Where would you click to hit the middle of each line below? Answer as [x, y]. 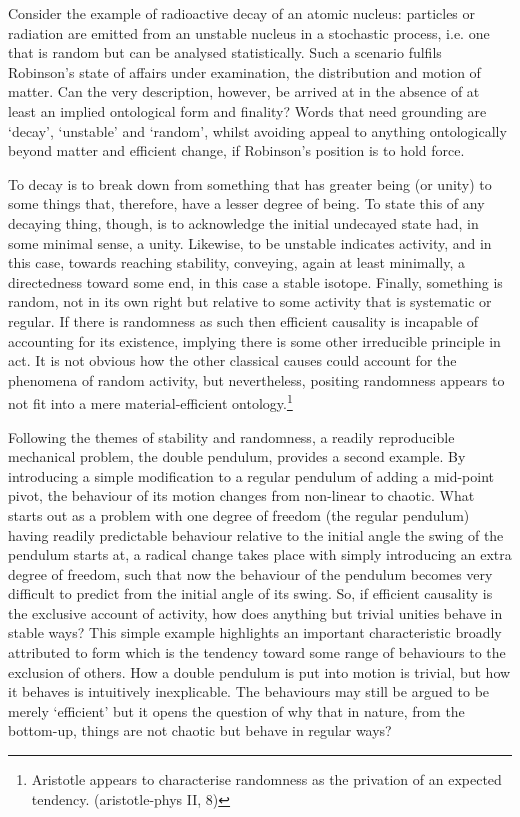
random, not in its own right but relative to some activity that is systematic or [250, 301]
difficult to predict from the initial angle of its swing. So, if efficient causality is [250, 593]
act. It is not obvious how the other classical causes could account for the [232, 360]
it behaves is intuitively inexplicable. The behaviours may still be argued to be [249, 691]
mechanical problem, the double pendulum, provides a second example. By [237, 456]
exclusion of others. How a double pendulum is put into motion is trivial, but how [259, 671]
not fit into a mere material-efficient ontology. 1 [150, 401]
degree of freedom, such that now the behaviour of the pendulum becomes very [250, 573]
